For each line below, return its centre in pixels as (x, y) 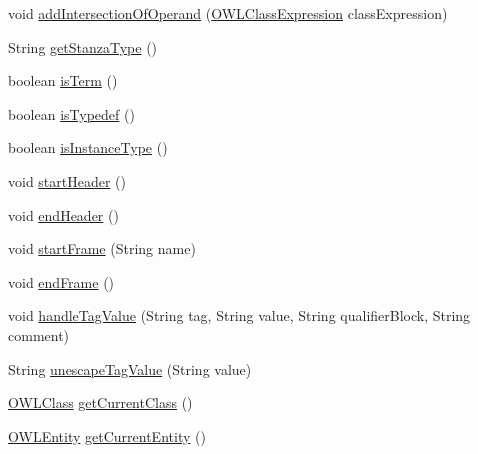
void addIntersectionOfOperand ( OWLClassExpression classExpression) (228, 13)
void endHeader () (63, 214)
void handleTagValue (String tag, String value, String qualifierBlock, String (239, 315)
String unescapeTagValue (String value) (130, 368)
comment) (39, 334)
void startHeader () (67, 180)
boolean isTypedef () (71, 113)
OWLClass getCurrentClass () (100, 402)
